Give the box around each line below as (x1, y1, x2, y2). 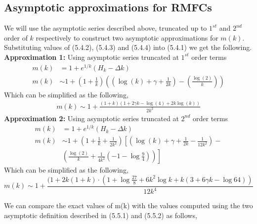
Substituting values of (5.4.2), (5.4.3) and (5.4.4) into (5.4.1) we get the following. (4, 42, 252, 52)
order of (4, 32, 28, 43)
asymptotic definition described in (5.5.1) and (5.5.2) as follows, (4, 210, 197, 220)
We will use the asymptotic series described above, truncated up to (4, 23, 207, 33)
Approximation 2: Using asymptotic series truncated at (4, 113, 179, 123)
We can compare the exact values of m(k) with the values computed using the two (4, 200, 253, 211)
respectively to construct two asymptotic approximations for (36, 32, 218, 43)
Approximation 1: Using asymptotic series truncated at (4, 51, 179, 62)
